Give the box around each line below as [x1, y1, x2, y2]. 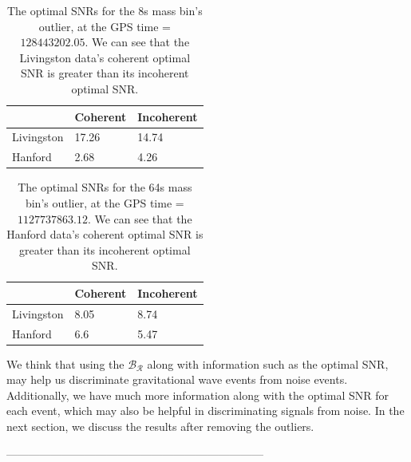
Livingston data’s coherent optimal [19, 49, 191, 65]
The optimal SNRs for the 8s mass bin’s [6, 2, 203, 18]
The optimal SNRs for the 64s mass [18, 179, 192, 195]
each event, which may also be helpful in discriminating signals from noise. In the [6, 402, 405, 419]
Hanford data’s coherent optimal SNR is [6, 226, 204, 243]
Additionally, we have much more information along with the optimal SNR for [6, 386, 389, 403]
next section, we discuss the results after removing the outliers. [6, 418, 314, 435]
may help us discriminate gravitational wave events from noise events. [6, 371, 348, 388]
